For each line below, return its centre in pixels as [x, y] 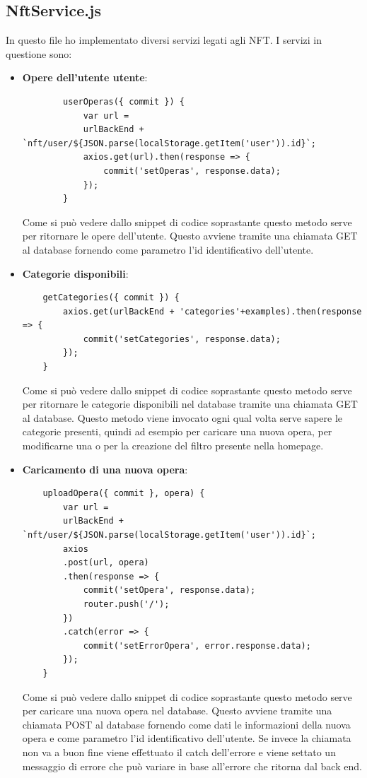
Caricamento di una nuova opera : [105, 469]
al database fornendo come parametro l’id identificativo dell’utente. [168, 249]
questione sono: [39, 53]
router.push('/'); [126, 604]
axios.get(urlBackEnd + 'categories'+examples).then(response [212, 311]
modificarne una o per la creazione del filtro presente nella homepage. [173, 446]
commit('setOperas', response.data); [192, 171]
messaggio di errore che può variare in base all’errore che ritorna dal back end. [192, 766]
